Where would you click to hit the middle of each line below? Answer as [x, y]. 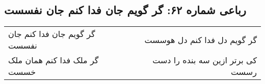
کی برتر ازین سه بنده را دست [205, 60]
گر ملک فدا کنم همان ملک [54, 60]
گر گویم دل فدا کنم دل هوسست [201, 39]
